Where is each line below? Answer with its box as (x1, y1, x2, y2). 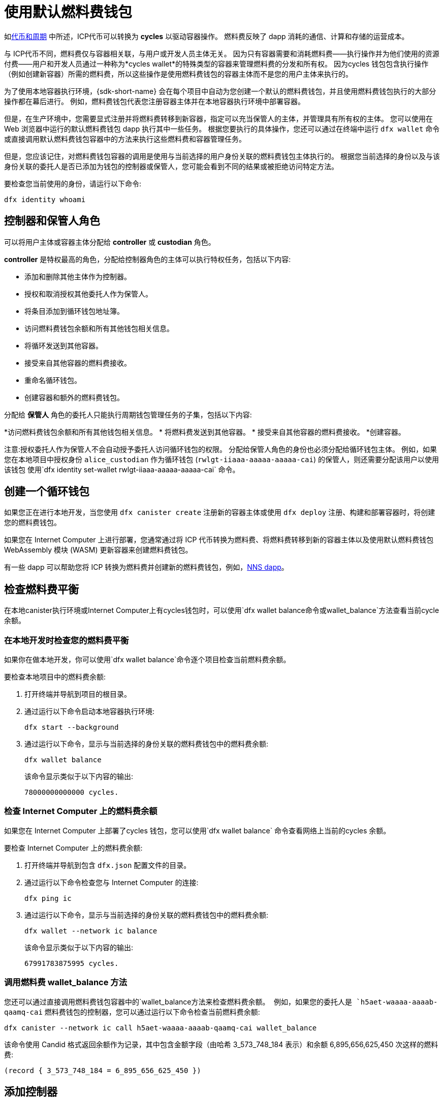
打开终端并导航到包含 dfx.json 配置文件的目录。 (24, 860, 191, 869)
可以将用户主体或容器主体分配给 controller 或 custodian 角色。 (4, 237, 215, 246)
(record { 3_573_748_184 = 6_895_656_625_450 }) (4, 1066, 201, 1075)
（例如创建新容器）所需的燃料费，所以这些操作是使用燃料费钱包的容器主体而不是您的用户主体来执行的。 (4, 69, 353, 78)
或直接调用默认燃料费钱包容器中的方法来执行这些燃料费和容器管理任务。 (4, 134, 246, 143)
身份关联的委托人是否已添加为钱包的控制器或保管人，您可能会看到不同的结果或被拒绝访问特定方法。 (4, 161, 338, 171)
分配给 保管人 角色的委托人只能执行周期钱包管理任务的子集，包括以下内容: (4, 410, 252, 419)
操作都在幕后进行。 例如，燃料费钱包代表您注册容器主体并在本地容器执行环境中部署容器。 (4, 96, 305, 106)
